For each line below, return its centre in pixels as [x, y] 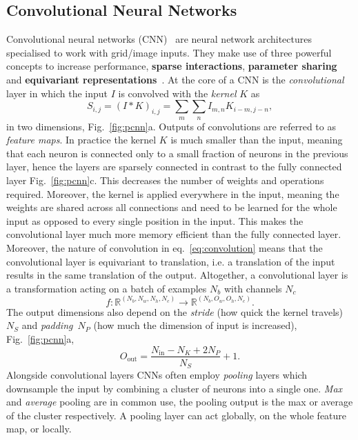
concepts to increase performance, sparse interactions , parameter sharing [172, 66]
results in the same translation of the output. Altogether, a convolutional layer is [177, 275]
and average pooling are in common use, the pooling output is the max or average [180, 402]
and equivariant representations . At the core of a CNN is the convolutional [175, 79]
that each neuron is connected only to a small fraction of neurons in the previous [177, 153]
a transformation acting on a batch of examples [107, 288]
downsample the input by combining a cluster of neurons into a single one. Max [175, 388]
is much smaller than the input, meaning [257, 140]
